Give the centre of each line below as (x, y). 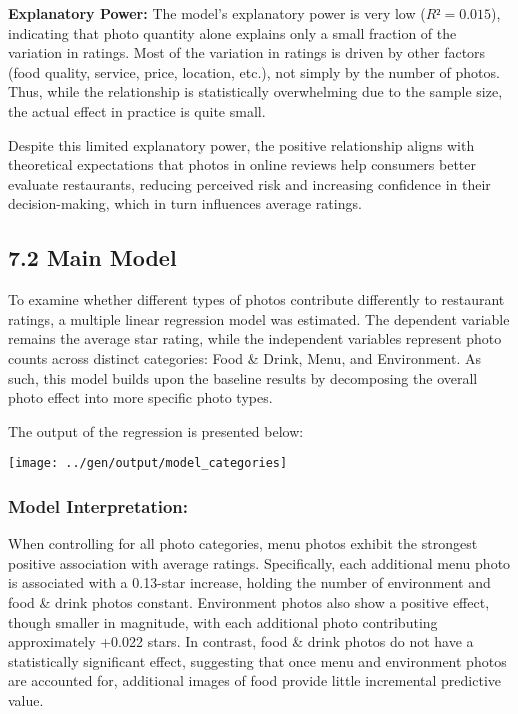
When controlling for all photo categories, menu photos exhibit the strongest (243, 543)
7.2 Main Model (92, 257)
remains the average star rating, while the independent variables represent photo (255, 338)
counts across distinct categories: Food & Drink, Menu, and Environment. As (244, 357)
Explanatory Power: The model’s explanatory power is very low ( (217, 13)
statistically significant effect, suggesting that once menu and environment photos (257, 660)
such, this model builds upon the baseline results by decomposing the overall (243, 377)
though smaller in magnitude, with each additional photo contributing (223, 621)
